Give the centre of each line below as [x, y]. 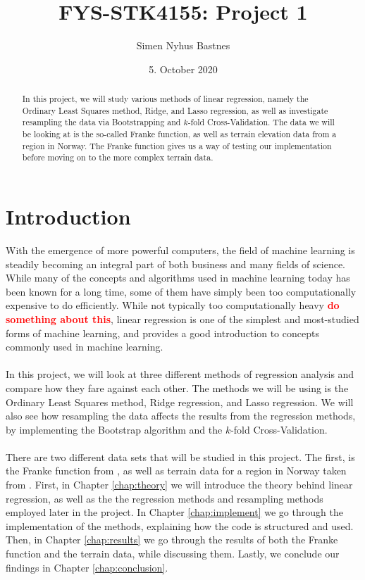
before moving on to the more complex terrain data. [118, 157]
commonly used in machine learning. [85, 347]
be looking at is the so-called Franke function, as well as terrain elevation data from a [179, 134]
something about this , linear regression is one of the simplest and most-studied [182, 319]
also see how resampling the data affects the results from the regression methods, [181, 416]
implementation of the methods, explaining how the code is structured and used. [180, 525]
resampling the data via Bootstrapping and [101, 122]
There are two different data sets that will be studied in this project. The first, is [180, 456]
